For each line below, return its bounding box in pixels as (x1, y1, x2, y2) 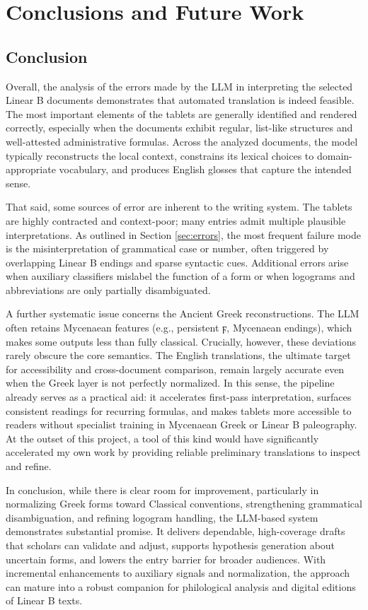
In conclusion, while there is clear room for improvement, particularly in (6, 482, 319, 497)
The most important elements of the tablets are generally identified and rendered (6, 106, 357, 121)
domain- (316, 148, 352, 163)
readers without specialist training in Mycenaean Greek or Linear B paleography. (6, 417, 357, 432)
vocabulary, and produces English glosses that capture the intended (59, 162, 352, 177)
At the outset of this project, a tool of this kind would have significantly (6, 430, 319, 445)
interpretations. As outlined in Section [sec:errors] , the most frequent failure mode (6, 227, 361, 242)
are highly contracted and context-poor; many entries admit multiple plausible (6, 213, 346, 228)
